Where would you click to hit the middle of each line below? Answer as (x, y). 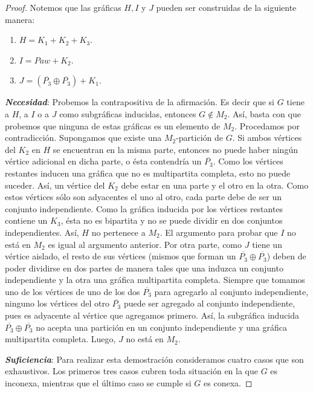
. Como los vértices (248, 161)
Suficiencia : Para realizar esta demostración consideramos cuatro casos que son (154, 359)
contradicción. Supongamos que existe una (83, 138)
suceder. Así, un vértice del (55, 185)
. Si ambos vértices (267, 138)
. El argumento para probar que (219, 232)
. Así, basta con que (264, 113)
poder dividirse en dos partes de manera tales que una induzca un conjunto (144, 268)
